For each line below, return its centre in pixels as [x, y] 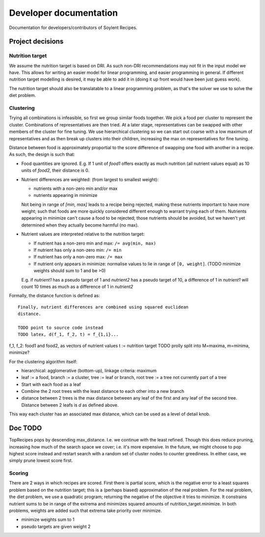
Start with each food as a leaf [51, 384]
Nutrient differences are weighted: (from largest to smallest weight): [90, 179]
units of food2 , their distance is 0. [55, 170]
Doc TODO [26, 428]
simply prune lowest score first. [41, 461]
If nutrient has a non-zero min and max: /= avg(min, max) [95, 243]
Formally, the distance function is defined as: [54, 296]
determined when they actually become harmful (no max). [80, 225]
